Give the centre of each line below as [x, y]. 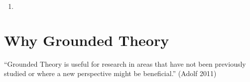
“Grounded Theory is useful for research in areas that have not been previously [125, 63]
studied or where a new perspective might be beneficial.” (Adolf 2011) [110, 73]
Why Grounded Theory [87, 40]
